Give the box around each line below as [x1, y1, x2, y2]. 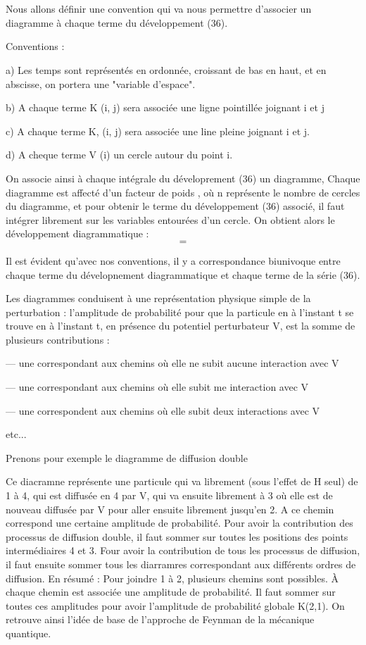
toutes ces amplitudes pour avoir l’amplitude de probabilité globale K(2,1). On [6, 598, 345, 613]
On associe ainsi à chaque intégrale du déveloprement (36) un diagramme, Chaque [6, 170, 360, 185]
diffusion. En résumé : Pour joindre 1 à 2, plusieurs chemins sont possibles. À [6, 570, 339, 585]
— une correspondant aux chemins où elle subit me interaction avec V [6, 380, 309, 394]
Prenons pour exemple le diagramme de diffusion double [6, 450, 248, 465]
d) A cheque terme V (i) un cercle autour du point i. [6, 147, 233, 162]
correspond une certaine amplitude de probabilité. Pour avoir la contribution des [6, 515, 353, 530]
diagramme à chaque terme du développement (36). [6, 15, 228, 30]
